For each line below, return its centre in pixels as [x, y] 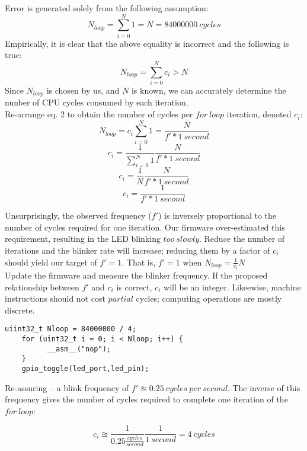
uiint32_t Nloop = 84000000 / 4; [71, 329]
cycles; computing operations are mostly [209, 298]
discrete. [20, 310]
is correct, [134, 287]
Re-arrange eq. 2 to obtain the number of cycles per [99, 114]
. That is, [139, 262]
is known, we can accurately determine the [209, 90]
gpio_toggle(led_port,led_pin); [85, 368]
